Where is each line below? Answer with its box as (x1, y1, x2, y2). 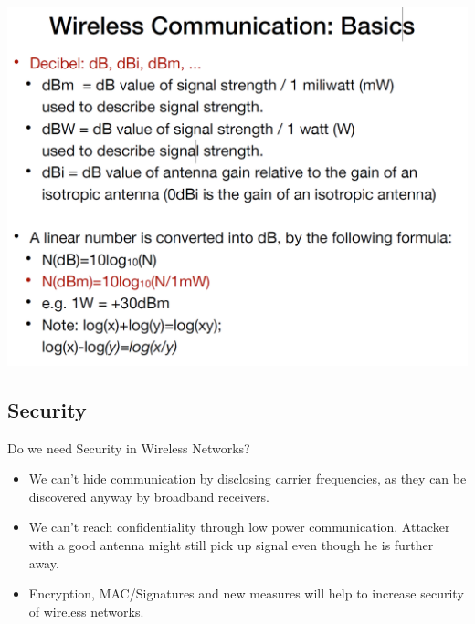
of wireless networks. (28, 601, 144, 620)
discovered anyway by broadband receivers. (28, 486, 269, 505)
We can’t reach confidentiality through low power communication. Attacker (28, 517, 450, 536)
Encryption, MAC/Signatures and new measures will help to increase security (28, 584, 464, 603)
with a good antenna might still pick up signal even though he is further (28, 535, 434, 554)
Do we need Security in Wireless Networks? (7, 438, 250, 457)
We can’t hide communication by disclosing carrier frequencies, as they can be (28, 469, 467, 488)
